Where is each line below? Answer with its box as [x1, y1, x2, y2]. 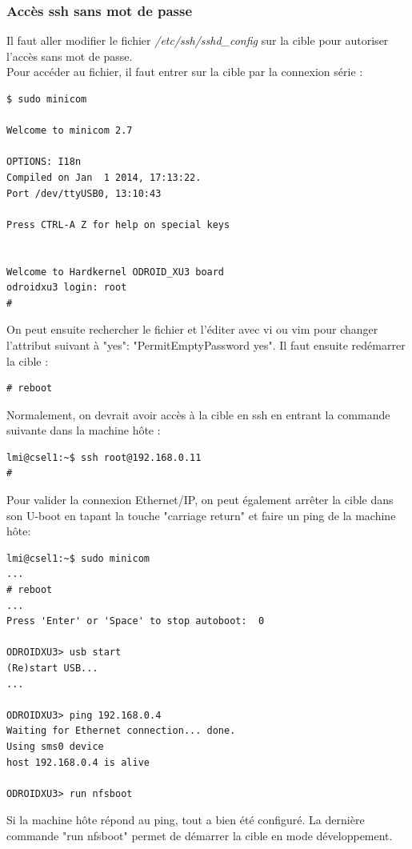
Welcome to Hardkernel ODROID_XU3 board [6, 266, 225, 278]
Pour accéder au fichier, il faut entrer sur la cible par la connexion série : [6, 63, 363, 80]
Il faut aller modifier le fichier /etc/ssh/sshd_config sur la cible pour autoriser [6, 32, 389, 49]
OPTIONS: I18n [6, 156, 82, 168]
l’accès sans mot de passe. [6, 47, 133, 64]
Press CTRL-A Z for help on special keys [6, 218, 230, 230]
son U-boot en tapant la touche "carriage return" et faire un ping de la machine [6, 507, 396, 523]
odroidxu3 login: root [6, 282, 127, 294]
